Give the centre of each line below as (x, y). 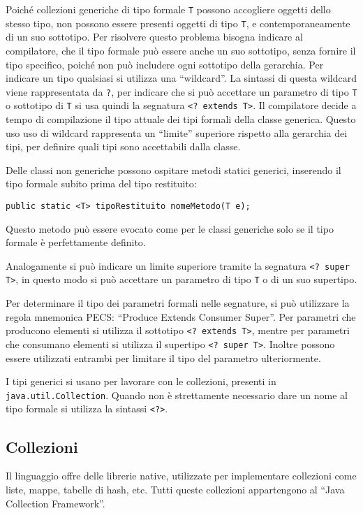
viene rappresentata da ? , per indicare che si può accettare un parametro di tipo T (181, 91)
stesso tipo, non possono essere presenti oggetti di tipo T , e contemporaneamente (178, 23)
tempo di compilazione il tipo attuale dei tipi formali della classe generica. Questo (181, 119)
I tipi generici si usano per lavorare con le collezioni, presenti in (141, 381)
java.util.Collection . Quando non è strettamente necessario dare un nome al (177, 395)
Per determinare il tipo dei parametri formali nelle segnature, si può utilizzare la (178, 303)
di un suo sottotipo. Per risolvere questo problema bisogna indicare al (154, 37)
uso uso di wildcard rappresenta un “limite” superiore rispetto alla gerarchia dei (177, 132)
